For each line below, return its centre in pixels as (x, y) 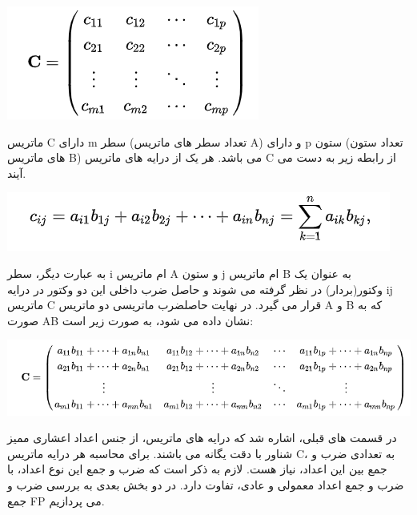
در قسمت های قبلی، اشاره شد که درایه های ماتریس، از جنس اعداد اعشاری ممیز (202, 438)
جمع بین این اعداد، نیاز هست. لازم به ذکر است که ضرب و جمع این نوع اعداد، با (197, 469)
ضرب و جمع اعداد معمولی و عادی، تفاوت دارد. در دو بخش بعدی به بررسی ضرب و (206, 484)
